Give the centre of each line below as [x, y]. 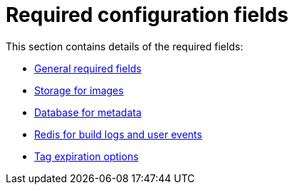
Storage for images [79, 90]
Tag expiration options [86, 156]
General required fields [88, 68]
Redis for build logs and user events [118, 134]
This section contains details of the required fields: [125, 46]
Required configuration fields [147, 15]
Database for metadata [88, 112]
